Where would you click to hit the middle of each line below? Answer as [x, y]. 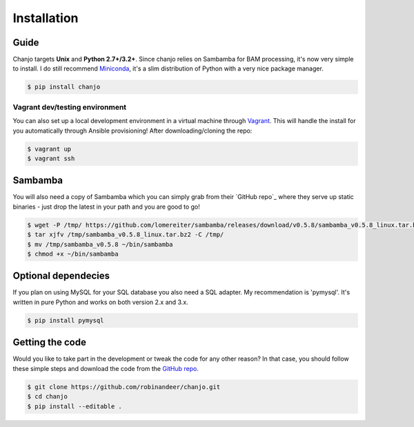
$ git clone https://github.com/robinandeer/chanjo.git [124, 387]
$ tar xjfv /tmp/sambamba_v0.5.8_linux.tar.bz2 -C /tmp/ [126, 235]
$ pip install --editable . [75, 406]
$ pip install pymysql [66, 320]
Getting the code [49, 342]
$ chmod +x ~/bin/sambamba [73, 254]
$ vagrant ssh [51, 158]
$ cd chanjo [48, 397]
